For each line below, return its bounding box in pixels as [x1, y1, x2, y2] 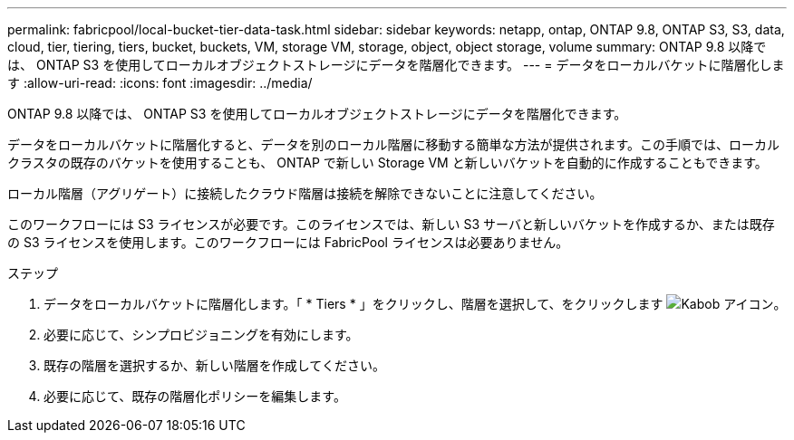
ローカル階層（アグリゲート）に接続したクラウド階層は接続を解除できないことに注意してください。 [7, 186, 603, 201]
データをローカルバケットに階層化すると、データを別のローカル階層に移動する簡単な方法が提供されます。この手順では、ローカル [7, 137, 780, 152]
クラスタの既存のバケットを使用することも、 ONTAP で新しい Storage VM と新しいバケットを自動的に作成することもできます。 [7, 155, 768, 170]
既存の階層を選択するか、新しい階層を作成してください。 [44, 358, 385, 373]
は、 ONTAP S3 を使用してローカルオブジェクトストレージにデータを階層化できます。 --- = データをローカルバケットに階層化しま [7, 57, 785, 72]
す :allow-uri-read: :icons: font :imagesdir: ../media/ [7, 75, 313, 91]
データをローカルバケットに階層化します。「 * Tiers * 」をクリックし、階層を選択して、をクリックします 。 [44, 296, 787, 311]
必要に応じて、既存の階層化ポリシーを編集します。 [44, 388, 346, 404]
